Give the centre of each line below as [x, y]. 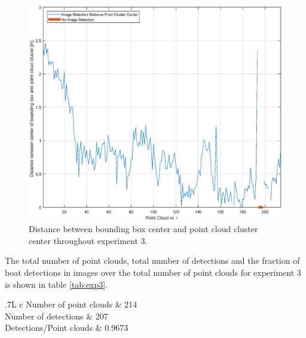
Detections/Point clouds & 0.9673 [67, 328]
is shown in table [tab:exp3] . [56, 284]
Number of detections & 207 [56, 316]
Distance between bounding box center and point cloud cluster [143, 229]
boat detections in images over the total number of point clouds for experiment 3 [153, 272]
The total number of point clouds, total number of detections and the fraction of [152, 261]
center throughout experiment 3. [88, 240]
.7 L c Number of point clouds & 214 [71, 304]
